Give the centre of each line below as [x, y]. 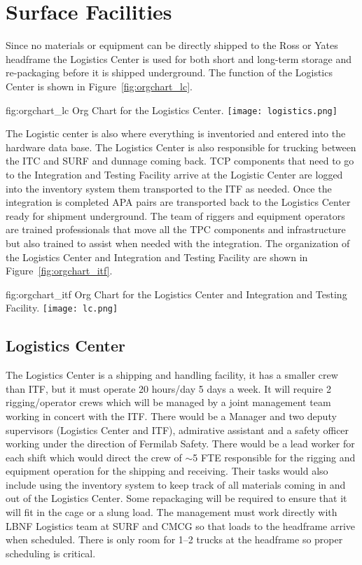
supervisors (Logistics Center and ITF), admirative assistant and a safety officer [177, 430]
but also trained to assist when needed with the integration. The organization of [178, 243]
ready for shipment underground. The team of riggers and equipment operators [175, 215]
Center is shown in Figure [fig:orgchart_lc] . [99, 86]
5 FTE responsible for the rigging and [274, 457]
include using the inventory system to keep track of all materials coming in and [176, 484]
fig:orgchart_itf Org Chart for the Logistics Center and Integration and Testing [176, 294]
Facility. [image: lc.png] [62, 308]
